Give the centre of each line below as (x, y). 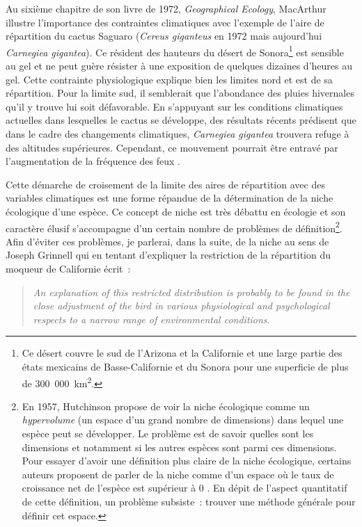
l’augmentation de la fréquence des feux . (93, 161)
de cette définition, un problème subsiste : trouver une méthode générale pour (189, 501)
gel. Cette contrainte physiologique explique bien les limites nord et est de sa (169, 79)
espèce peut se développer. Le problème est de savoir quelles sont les (168, 433)
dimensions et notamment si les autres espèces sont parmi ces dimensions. (179, 447)
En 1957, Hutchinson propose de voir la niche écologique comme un (166, 406)
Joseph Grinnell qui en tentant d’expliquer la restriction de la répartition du (168, 255)
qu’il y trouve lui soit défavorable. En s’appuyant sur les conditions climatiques (174, 106)
